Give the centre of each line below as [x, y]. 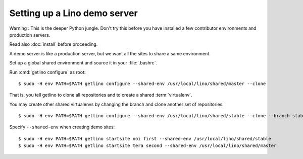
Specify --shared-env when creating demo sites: [62, 127]
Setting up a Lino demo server [74, 13]
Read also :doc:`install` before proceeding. [54, 44]
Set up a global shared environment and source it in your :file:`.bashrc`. [83, 63]
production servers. [30, 35]
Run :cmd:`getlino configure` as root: [47, 72]
